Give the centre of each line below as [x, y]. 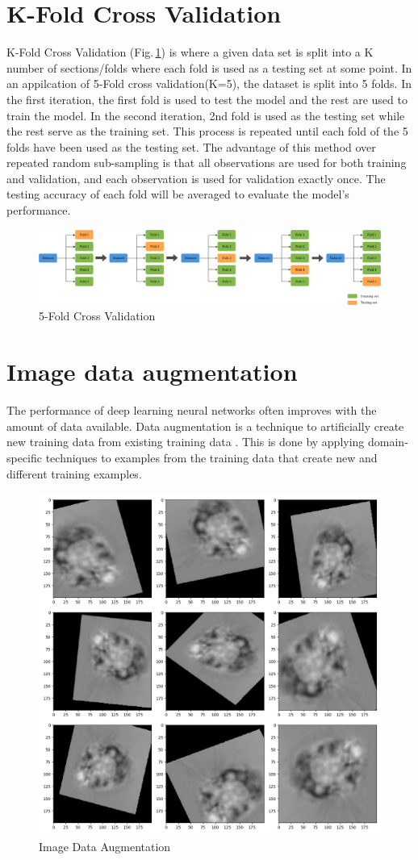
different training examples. [74, 473]
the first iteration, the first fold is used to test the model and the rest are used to [207, 99]
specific [25, 457]
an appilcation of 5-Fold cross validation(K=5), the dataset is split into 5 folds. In [209, 83]
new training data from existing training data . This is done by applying [186, 442]
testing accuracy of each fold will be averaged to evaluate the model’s [178, 194]
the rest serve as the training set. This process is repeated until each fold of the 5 [207, 131]
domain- [388, 442]
